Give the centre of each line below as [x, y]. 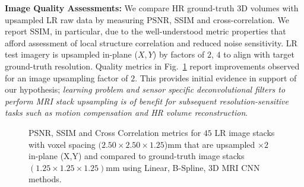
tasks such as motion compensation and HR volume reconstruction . [126, 112]
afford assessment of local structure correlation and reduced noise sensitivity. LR [151, 42]
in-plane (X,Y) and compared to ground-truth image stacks [137, 156]
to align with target [259, 54]
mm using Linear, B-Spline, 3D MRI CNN [183, 167]
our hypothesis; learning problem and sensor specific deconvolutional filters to [145, 89]
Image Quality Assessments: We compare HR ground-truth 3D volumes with [152, 8]
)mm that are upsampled [210, 144]
